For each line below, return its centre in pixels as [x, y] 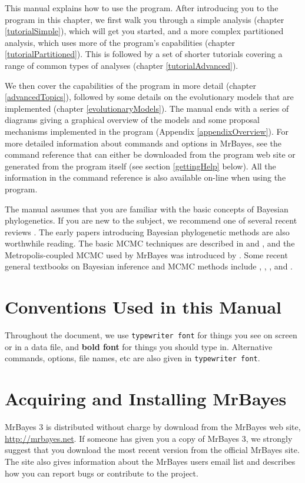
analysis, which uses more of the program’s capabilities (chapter [120, 42]
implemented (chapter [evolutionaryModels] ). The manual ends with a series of [147, 108]
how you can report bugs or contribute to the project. [102, 473]
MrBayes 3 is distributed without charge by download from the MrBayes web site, [153, 427]
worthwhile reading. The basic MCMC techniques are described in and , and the [150, 243]
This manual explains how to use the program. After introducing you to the [142, 8]
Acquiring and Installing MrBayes [146, 399]
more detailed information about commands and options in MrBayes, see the [143, 143]
